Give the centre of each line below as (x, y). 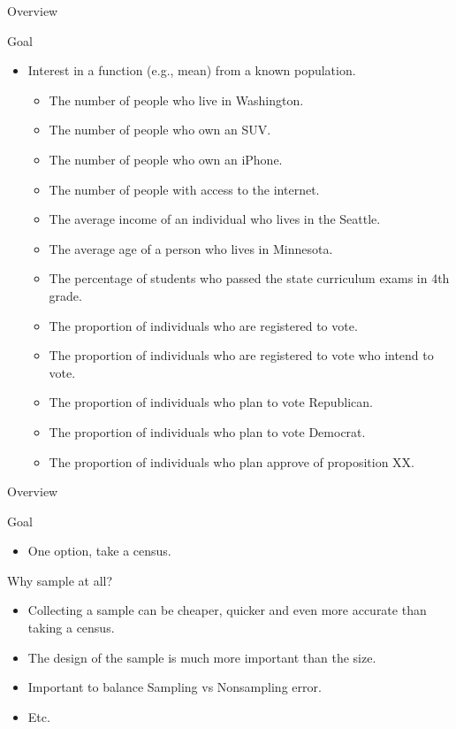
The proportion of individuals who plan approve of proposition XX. (232, 461)
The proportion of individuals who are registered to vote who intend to (241, 355)
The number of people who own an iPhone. (166, 159)
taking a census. (71, 628)
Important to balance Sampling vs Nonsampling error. (175, 687)
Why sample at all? (60, 580)
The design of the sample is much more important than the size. (202, 657)
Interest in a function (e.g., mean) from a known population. (192, 70)
